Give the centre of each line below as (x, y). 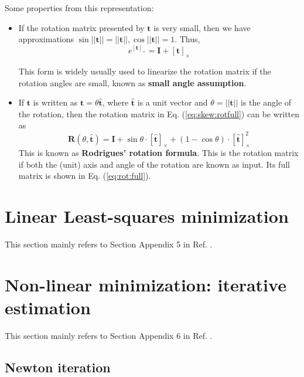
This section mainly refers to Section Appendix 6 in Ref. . (109, 336)
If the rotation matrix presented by (81, 27)
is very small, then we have (202, 27)
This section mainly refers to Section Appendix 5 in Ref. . (109, 244)
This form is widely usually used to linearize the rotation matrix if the (145, 71)
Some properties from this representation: (79, 8)
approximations (46, 39)
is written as (55, 102)
